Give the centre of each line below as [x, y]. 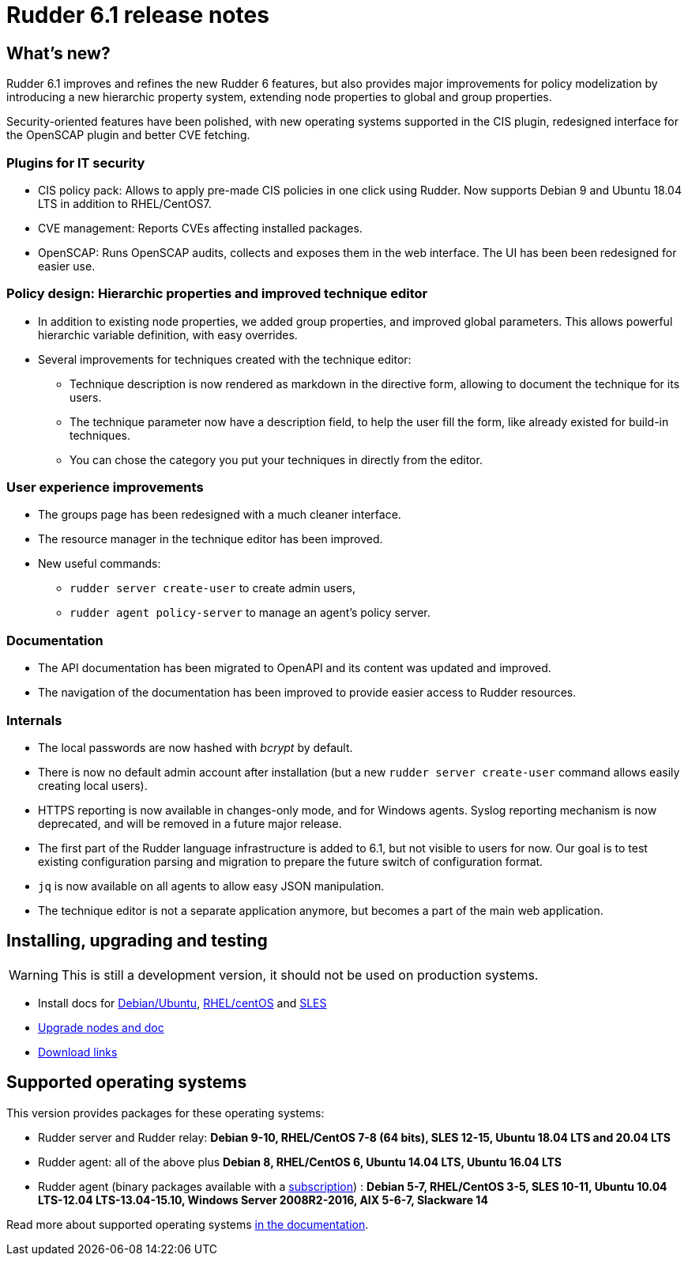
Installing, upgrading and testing [137, 941]
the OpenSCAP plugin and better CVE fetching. [128, 135]
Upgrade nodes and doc [101, 1027]
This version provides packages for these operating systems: [165, 1113]
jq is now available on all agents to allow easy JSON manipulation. [211, 886]
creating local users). [93, 785]
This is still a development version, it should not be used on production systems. [300, 975]
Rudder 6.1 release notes [138, 15]
